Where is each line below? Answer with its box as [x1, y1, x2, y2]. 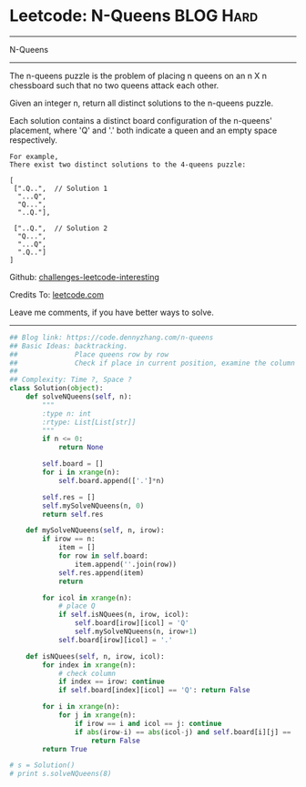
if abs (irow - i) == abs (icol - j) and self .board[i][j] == [74, 727, 291, 737]
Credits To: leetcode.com [9, 288, 105, 300]
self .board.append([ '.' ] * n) [57, 476, 166, 485]
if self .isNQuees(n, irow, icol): [57, 610, 189, 620]
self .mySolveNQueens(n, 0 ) [42, 501, 145, 510]
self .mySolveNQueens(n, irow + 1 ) [74, 627, 198, 637]
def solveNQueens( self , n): [25, 392, 132, 401]
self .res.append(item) [57, 568, 145, 578]
